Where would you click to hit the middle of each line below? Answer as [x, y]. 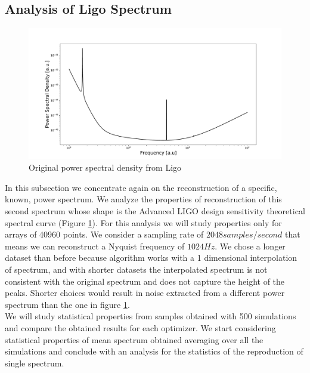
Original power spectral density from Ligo [105, 167]
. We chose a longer [250, 246]
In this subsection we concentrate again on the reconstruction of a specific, [141, 187]
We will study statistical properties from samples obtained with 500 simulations [151, 316]
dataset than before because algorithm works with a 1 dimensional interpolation [151, 258]
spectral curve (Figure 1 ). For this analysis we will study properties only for [143, 222]
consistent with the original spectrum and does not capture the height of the [145, 281]
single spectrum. [35, 363]
